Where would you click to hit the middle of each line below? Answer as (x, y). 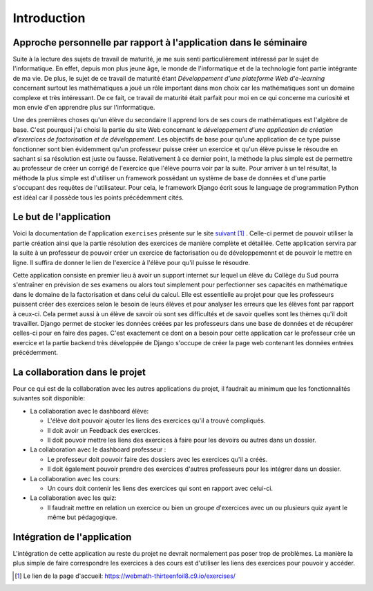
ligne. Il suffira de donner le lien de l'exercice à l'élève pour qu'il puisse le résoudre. (132, 262)
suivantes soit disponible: (49, 398)
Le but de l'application (61, 217)
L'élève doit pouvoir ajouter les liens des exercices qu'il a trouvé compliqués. (156, 420)
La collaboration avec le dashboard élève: (89, 411)
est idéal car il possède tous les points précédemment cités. (98, 197)
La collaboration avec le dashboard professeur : (98, 449)
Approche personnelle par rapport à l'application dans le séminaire (160, 42)
